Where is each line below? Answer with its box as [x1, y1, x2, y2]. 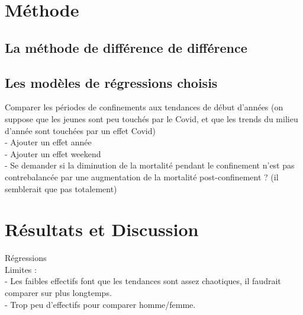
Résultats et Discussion [5, 217, 199, 241]
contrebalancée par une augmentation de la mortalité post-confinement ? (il [5, 170, 279, 183]
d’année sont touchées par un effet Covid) [5, 124, 156, 136]
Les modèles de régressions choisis [5, 73, 218, 91]
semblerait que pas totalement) [5, 182, 117, 195]
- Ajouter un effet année [5, 136, 92, 148]
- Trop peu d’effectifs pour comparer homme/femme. [5, 298, 196, 310]
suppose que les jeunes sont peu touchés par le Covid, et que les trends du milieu [5, 112, 298, 125]
